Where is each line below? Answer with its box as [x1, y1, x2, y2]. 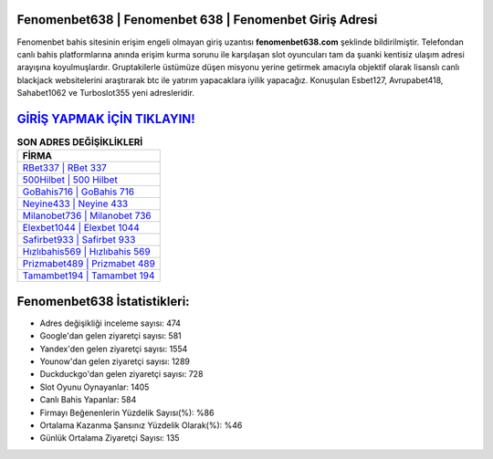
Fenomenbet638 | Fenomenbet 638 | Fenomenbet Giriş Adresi [16, 12, 378, 27]
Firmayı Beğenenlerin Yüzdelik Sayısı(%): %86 [39, 407, 215, 418]
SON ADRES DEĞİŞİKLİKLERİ [16, 136, 143, 149]
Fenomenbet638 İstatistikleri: [16, 293, 191, 309]
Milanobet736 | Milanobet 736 [22, 210, 152, 223]
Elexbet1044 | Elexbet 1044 [22, 222, 141, 235]
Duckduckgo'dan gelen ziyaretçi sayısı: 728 [39, 369, 204, 380]
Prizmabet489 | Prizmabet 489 [22, 257, 155, 270]
